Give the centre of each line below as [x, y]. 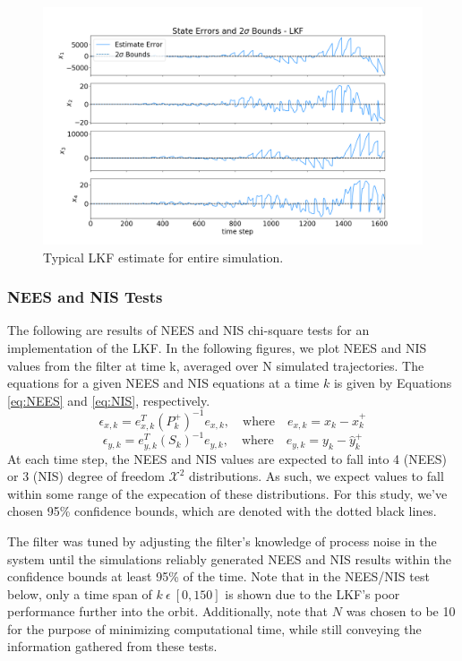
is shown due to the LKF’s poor [312, 593]
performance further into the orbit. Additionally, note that [168, 611]
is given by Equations [393, 383]
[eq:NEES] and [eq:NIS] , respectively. [109, 400]
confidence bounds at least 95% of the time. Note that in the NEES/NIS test [218, 576]
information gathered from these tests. [112, 646]
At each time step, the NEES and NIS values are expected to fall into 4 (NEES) [227, 458]
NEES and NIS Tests [85, 297]
